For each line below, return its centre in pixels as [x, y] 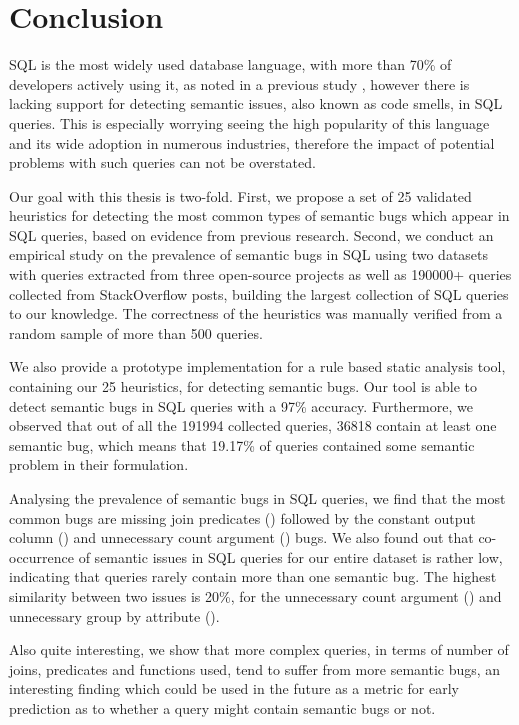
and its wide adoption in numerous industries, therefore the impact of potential [252, 142]
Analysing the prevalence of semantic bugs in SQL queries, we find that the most [257, 498]
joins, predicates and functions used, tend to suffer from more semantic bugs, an [255, 668]
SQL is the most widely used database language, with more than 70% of [230, 64]
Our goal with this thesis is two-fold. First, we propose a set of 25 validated [240, 195]
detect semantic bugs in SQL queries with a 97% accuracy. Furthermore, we [241, 405]
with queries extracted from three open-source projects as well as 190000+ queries [260, 274]
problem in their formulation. [99, 464]
